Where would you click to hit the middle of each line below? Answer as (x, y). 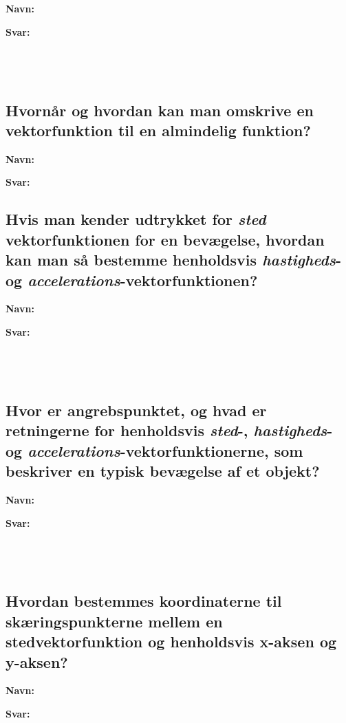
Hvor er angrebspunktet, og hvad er (136, 410)
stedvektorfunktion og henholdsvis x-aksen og (171, 641)
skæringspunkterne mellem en (114, 621)
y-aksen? (37, 661)
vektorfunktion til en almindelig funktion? (158, 130)
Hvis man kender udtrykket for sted (136, 219)
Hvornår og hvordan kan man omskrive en (160, 110)
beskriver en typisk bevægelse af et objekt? (163, 471)
